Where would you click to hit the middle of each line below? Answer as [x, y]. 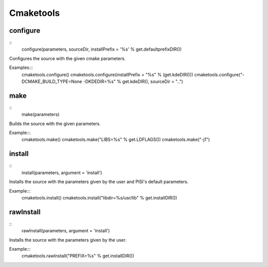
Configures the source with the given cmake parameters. [67, 58]
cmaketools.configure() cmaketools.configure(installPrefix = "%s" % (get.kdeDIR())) [107, 74]
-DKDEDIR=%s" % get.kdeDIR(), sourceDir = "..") [133, 81]
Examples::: [21, 67]
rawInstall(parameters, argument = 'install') [66, 231]
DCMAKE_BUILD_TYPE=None [52, 81]
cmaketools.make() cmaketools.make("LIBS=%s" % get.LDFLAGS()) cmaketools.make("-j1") [116, 139]
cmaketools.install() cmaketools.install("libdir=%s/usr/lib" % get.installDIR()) [99, 198]
